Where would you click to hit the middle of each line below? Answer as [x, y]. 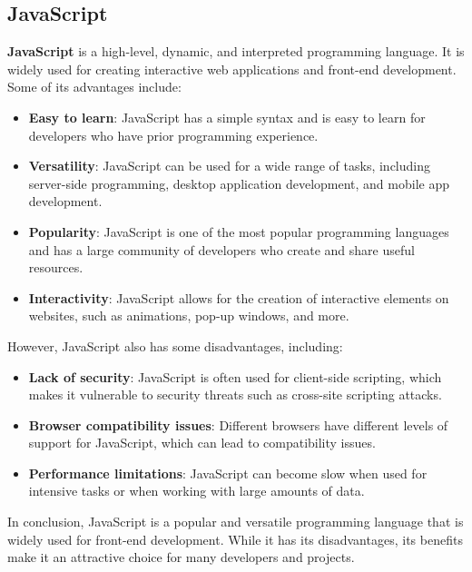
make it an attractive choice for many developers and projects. [181, 557]
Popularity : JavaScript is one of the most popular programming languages [239, 231]
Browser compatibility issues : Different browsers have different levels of [238, 424]
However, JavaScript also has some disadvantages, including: [175, 345]
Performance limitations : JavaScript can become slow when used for [228, 473]
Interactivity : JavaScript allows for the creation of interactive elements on [239, 297]
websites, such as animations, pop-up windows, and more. [189, 316]
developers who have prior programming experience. [173, 135]
